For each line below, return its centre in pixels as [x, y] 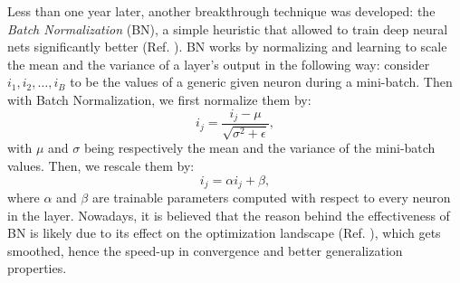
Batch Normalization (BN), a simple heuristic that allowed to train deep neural [228, 28]
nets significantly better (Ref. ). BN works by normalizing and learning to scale [227, 47]
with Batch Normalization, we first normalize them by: [159, 99]
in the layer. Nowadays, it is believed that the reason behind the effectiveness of [229, 215]
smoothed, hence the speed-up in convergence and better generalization [205, 250]
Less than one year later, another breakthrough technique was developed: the [221, 11]
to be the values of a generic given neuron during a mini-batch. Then [261, 82]
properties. [37, 268]
